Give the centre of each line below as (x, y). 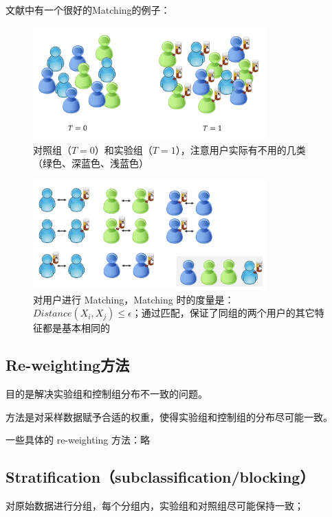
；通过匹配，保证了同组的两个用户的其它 (223, 313)
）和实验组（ (123, 149)
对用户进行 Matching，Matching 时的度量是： (134, 299)
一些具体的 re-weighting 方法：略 (78, 440)
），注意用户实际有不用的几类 (241, 149)
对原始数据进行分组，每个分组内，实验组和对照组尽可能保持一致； (155, 506)
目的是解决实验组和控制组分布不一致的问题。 (107, 394)
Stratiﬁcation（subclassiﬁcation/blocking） (160, 477)
